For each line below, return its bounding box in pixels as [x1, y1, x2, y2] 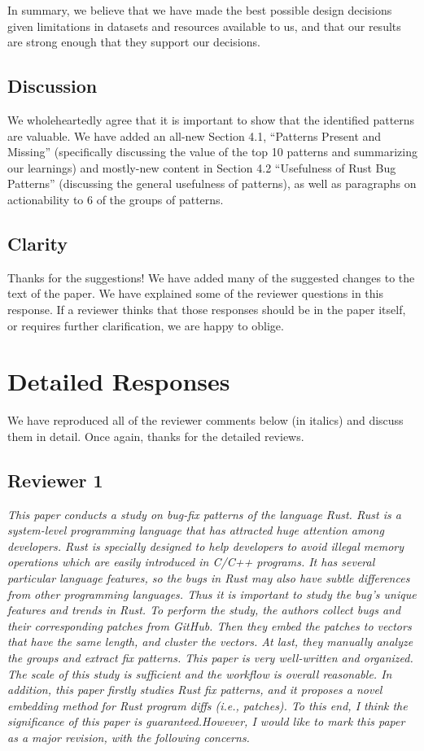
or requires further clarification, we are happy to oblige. [7, 317, 284, 334]
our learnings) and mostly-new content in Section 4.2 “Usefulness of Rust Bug [7, 159, 396, 176]
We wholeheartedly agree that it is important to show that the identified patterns [7, 111, 415, 128]
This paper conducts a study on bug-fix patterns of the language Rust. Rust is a [7, 505, 401, 522]
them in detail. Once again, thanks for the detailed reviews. [7, 427, 304, 444]
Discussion [7, 73, 98, 98]
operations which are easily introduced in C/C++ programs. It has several [7, 553, 375, 570]
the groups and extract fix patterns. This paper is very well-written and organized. [7, 648, 413, 666]
